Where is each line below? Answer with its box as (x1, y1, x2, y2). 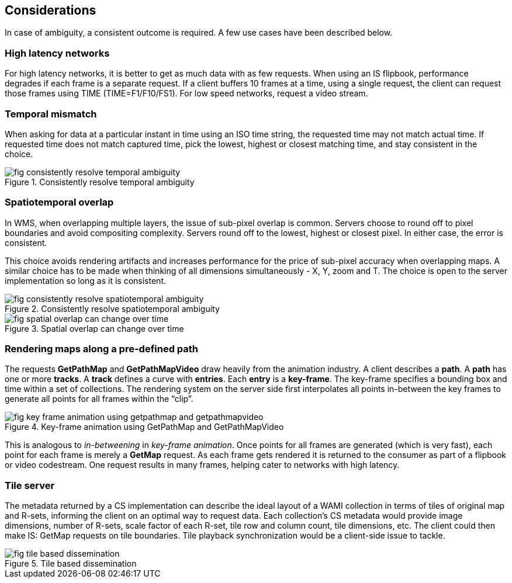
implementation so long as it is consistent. (5, 275, 167, 286)
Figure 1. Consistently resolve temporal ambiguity (5, 176, 195, 187)
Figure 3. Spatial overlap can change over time (5, 323, 184, 334)
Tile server (5, 479, 55, 491)
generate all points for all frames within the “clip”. (5, 394, 193, 404)
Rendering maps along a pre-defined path (5, 343, 199, 355)
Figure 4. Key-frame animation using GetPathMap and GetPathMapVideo (5, 422, 284, 432)
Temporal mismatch (5, 107, 97, 120)
